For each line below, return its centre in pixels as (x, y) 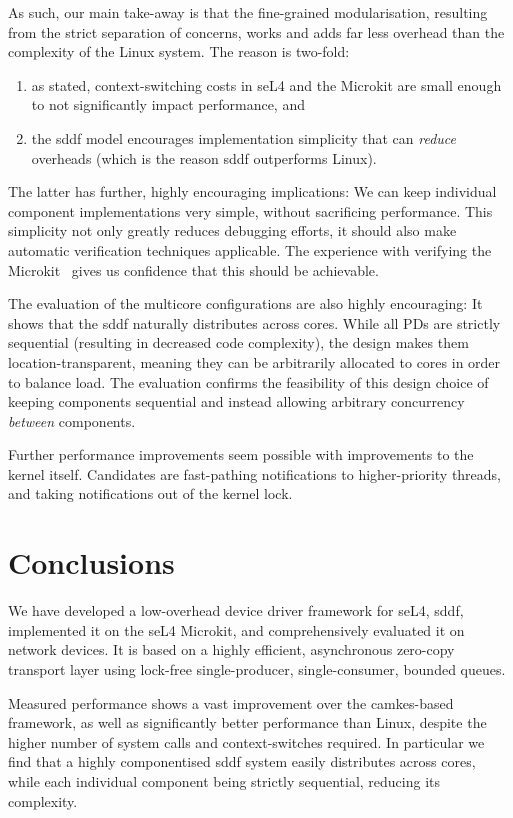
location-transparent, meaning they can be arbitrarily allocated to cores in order (254, 361)
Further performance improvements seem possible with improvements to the (241, 454)
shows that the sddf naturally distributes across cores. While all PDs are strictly (254, 322)
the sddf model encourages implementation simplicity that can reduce (243, 137)
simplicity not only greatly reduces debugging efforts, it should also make (232, 230)
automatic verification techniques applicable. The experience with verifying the (250, 249)
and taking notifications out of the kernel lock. (150, 493)
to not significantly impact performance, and (168, 104)
